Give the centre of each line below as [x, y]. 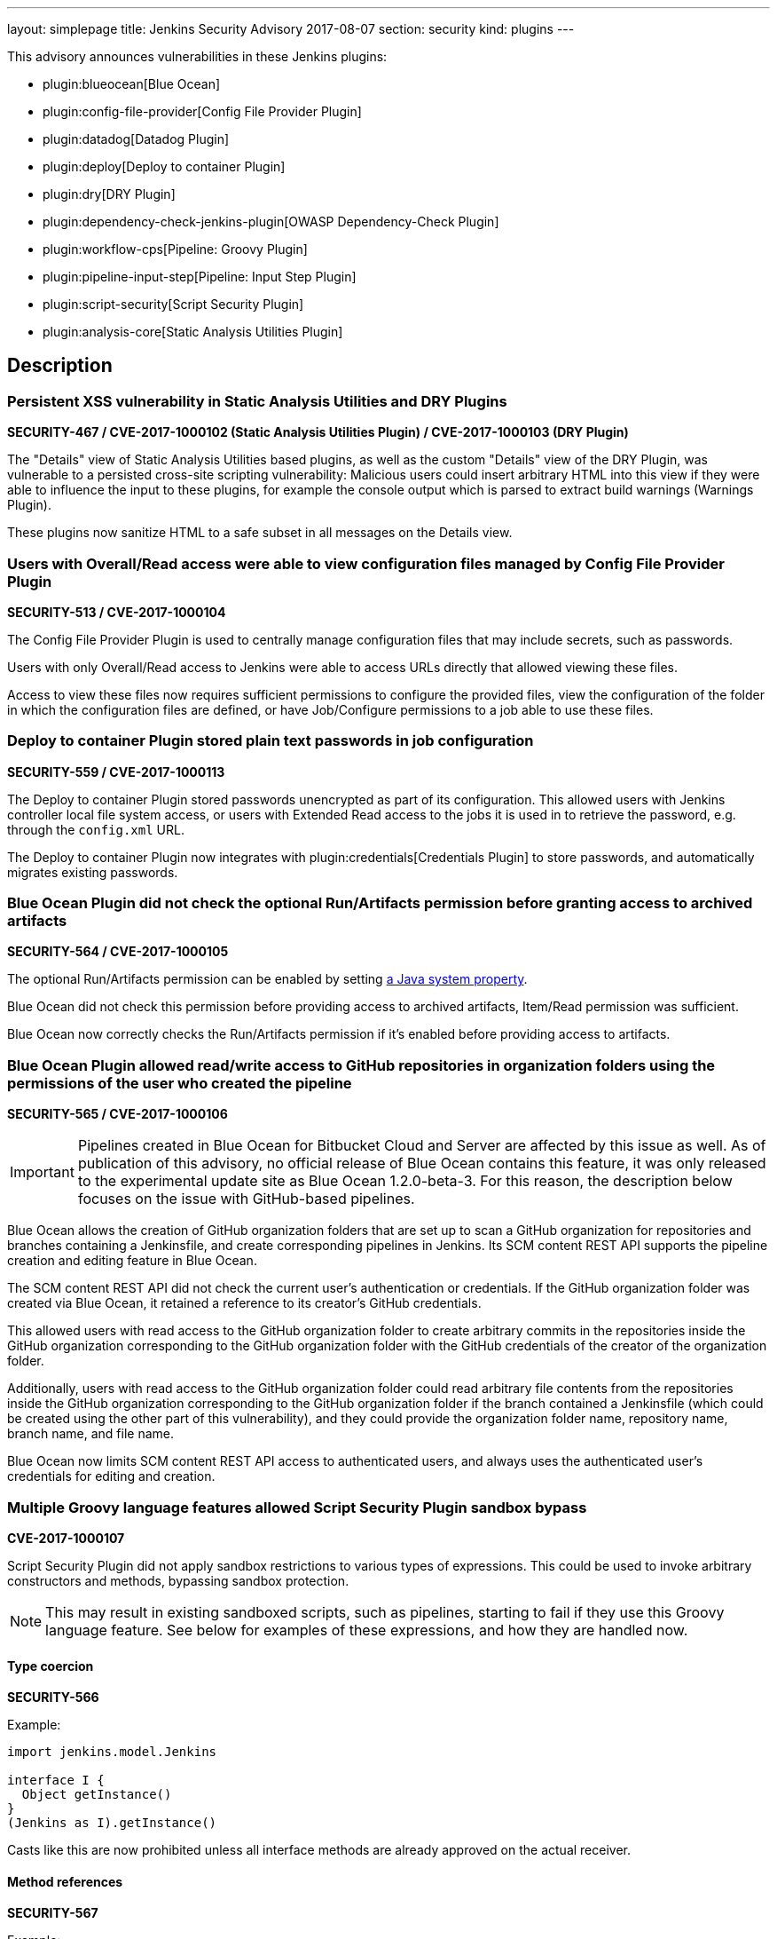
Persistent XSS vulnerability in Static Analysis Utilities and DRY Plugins [257, 401]
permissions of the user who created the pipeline [180, 1083]
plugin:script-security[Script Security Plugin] [173, 304]
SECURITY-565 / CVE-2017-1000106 [118, 1114]
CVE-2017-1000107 [66, 1538]
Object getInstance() [97, 1795]
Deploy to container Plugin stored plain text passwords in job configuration [271, 741]
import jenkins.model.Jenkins [112, 1752]
